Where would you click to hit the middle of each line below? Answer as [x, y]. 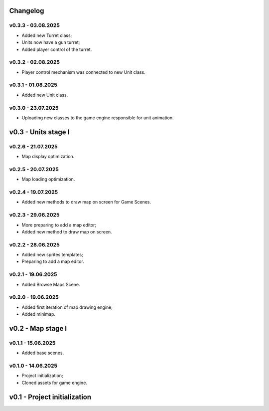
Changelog [27, 11]
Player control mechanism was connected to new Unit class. [83, 72]
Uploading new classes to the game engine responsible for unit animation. [98, 118]
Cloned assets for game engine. [54, 383]
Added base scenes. [43, 353]
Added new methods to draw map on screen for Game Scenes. [86, 202]
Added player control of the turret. [57, 49]
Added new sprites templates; [52, 255]
